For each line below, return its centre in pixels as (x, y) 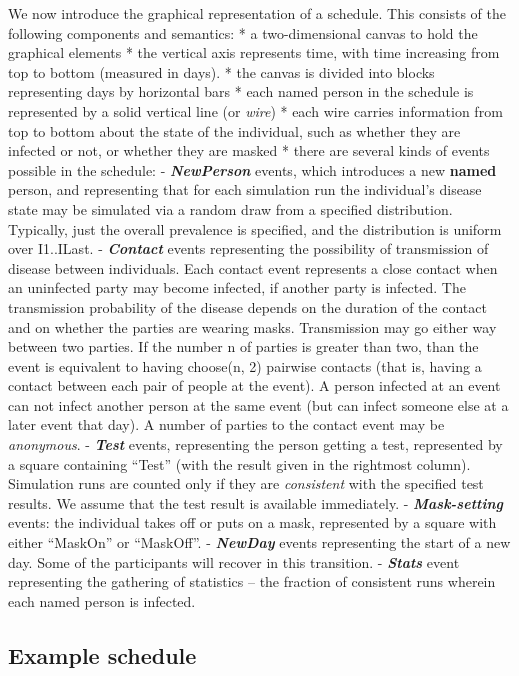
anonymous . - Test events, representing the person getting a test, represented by (255, 444)
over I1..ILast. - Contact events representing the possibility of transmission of (248, 248)
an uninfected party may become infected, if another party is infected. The (237, 287)
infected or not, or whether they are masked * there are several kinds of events (249, 150)
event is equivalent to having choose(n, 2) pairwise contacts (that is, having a (245, 365)
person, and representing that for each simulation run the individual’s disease (245, 189)
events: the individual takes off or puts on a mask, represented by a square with (252, 522)
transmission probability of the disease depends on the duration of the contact (247, 306)
